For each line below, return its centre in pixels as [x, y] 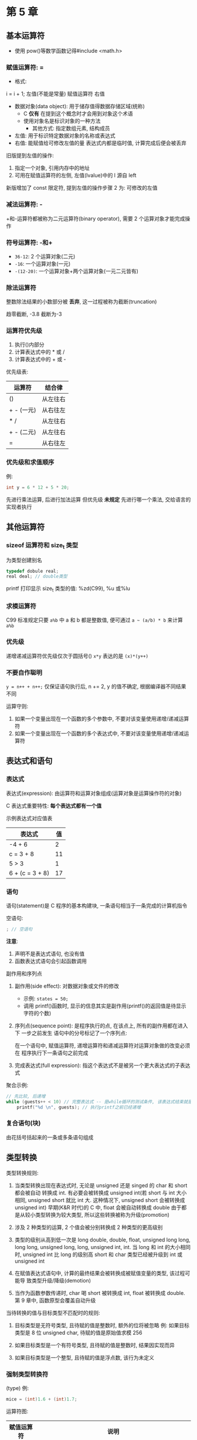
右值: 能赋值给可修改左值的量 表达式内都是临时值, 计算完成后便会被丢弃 [100, 143]
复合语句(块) [23, 1123]
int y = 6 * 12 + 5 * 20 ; [38, 487]
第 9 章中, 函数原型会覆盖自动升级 [55, 1300]
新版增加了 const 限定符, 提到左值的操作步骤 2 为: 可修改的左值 [82, 188]
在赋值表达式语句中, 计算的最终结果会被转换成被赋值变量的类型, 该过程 [100, 1273]
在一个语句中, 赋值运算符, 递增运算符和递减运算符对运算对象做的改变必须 [102, 1045]
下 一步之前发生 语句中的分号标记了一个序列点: [71, 1033]
